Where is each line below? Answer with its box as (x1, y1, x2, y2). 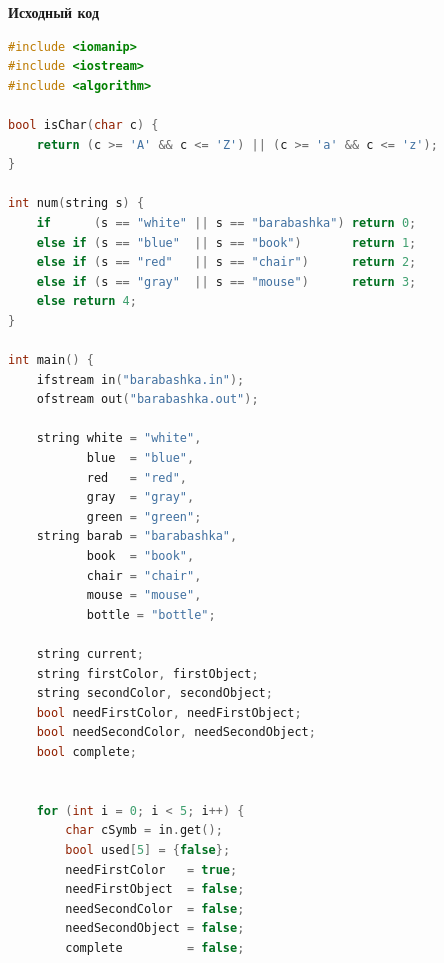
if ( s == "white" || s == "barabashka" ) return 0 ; (36, 215, 417, 230)
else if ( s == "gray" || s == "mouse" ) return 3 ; (36, 274, 417, 289)
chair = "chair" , (86, 568, 202, 583)
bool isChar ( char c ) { (8, 117, 159, 132)
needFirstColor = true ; (65, 862, 238, 877)
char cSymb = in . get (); (65, 823, 223, 838)
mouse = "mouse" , (86, 588, 202, 603)
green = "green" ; (86, 509, 202, 524)
